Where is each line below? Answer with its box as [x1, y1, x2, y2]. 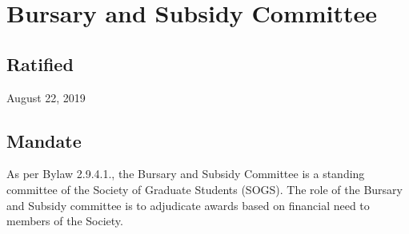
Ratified [6, 51, 74, 76]
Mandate [6, 128, 82, 153]
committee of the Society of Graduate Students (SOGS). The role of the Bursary [6, 180, 403, 197]
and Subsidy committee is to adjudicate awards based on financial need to [6, 196, 370, 213]
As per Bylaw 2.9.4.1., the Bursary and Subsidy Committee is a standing [6, 165, 365, 182]
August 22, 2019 [6, 89, 86, 105]
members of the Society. [6, 212, 123, 229]
